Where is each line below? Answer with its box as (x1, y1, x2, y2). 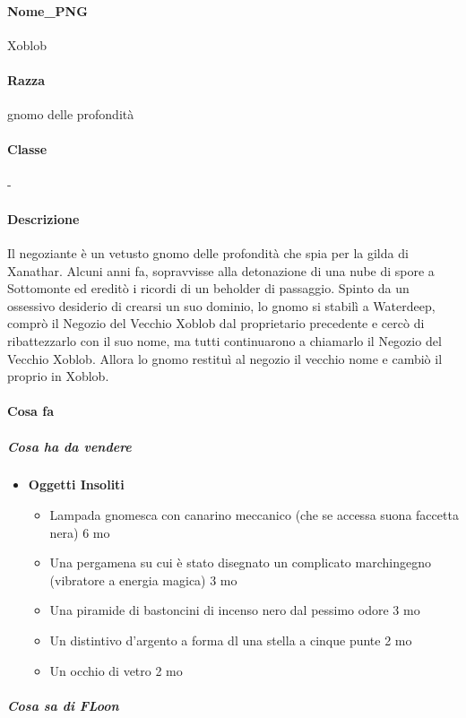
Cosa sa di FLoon (7, 696, 119, 714)
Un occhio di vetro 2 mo (49, 661, 183, 679)
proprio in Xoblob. (7, 367, 109, 385)
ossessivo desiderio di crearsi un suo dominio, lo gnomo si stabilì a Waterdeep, (7, 296, 436, 315)
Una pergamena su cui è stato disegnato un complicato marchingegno (49, 553, 431, 572)
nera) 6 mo (49, 523, 110, 541)
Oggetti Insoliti (28, 475, 125, 494)
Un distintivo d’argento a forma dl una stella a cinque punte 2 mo (49, 631, 412, 650)
